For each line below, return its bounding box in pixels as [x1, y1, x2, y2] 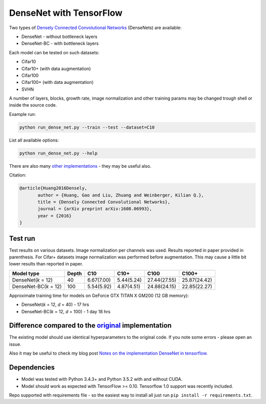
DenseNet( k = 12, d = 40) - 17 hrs [21, 301, 90, 308]
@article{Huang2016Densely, [19, 185, 87, 191]
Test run [9, 234, 35, 243]
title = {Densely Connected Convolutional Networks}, [37, 199, 170, 205]
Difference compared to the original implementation [9, 321, 172, 330]
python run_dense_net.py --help [19, 150, 98, 156]
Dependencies [9, 363, 55, 372]
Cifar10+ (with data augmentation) [21, 66, 91, 72]
